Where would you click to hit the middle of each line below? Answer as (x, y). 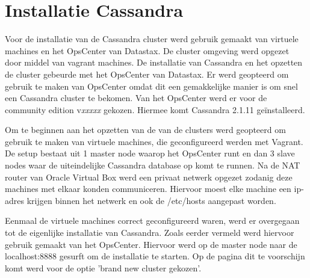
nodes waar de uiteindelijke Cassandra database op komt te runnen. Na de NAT (153, 165)
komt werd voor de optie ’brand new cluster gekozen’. (103, 267)
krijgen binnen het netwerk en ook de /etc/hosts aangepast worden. (151, 200)
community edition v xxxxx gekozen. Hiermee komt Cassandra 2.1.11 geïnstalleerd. (155, 109)
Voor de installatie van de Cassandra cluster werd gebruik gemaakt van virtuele (152, 39)
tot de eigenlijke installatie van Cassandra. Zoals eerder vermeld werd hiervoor (150, 233)
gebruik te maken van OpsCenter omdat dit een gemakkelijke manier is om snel (151, 86)
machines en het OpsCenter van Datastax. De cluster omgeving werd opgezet (147, 50)
